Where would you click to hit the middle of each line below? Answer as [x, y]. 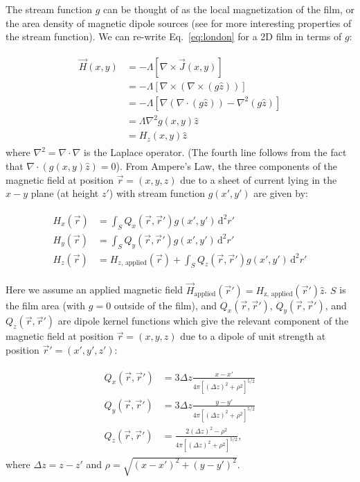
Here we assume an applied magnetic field [94, 290]
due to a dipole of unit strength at [253, 336]
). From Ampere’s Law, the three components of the [227, 166]
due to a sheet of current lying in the [259, 179]
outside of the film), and [165, 305]
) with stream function [157, 193]
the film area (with [46, 305]
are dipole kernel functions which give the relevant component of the [203, 321]
